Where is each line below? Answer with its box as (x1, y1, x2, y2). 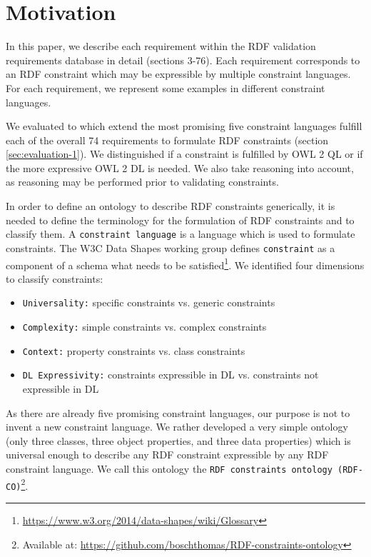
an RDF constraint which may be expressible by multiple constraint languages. (6, 66, 351, 81)
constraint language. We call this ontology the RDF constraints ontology (6, 461, 332, 476)
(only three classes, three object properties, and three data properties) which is (6, 433, 351, 448)
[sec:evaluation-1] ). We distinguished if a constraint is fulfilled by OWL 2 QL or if (6, 146, 363, 161)
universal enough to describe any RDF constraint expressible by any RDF (6, 447, 329, 462)
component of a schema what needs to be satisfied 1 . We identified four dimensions (6, 255, 365, 272)
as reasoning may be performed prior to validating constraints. (6, 174, 279, 189)
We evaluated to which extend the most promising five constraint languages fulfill (6, 119, 362, 134)
